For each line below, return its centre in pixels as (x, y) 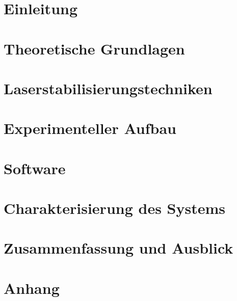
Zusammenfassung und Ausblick (118, 248)
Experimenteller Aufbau (90, 128)
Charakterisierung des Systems (114, 208)
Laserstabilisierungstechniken (108, 88)
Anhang (32, 288)
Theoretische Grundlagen (94, 48)
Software (35, 168)
